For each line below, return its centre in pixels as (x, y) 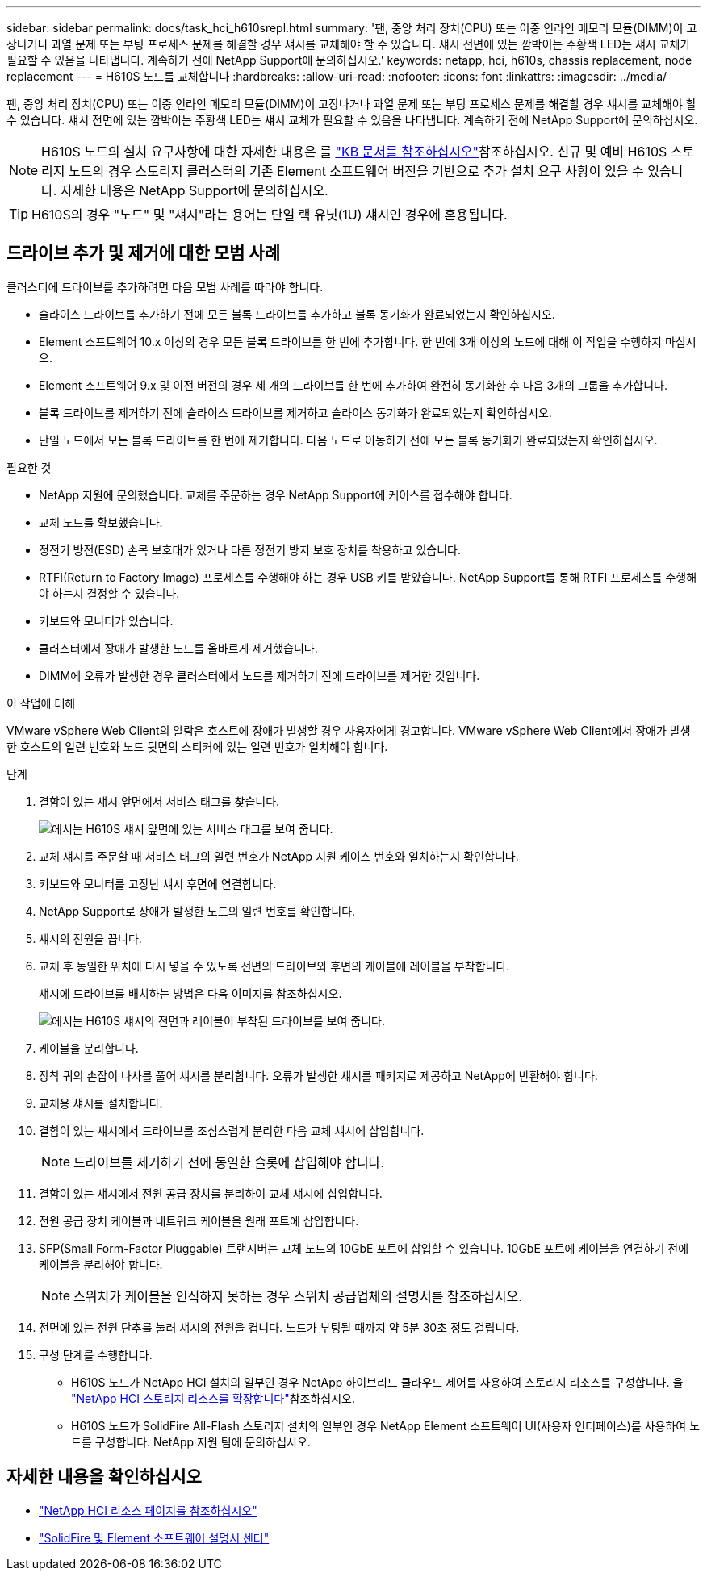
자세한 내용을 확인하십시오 (104, 1477)
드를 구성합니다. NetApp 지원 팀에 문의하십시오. (191, 1441)
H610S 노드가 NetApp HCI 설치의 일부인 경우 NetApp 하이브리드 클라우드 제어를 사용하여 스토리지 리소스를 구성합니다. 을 (377, 1382)
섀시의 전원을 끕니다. (90, 938)
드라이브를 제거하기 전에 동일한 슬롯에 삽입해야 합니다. (229, 1162)
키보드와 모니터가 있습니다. (106, 620)
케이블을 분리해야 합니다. (101, 1264)
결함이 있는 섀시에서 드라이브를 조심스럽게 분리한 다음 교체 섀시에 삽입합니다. (232, 1130)
